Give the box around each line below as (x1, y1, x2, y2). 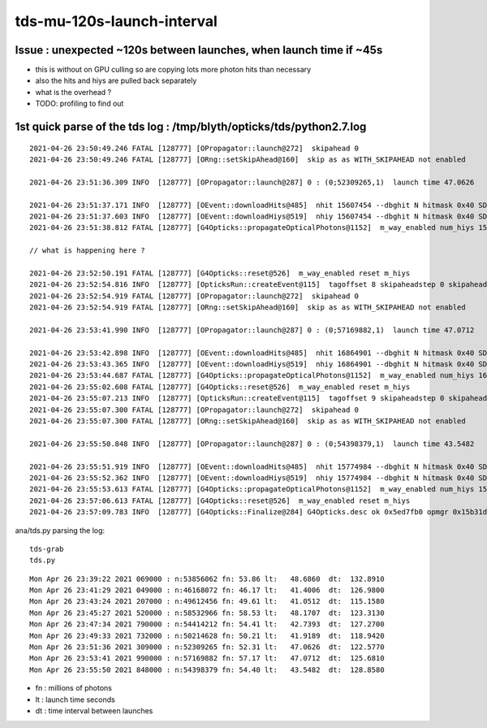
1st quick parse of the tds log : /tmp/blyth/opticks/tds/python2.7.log (15, 120, 367, 134)
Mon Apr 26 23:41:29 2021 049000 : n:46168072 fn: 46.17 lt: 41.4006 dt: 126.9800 (29, 586, 385, 595)
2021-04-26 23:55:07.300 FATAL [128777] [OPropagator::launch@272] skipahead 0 (29, 405, 360, 414)
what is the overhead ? (35, 87, 112, 97)
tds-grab (29, 544, 64, 553)
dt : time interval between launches (35, 706, 153, 715)
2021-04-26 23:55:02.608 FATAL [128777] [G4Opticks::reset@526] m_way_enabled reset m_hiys (29, 382, 411, 392)
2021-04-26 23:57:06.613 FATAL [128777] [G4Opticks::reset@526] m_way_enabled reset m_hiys (29, 496, 411, 505)
